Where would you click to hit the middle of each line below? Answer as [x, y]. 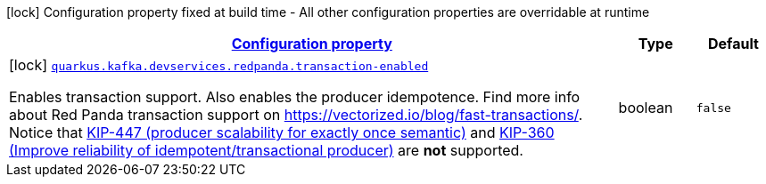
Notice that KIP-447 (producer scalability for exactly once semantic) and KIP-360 [282, 132]
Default [733, 44]
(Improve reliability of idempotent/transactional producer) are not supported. [266, 150]
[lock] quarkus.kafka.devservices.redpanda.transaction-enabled [219, 65]
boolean [646, 108]
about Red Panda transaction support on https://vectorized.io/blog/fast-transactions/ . [296, 115]
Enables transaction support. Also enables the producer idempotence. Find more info [295, 97]
